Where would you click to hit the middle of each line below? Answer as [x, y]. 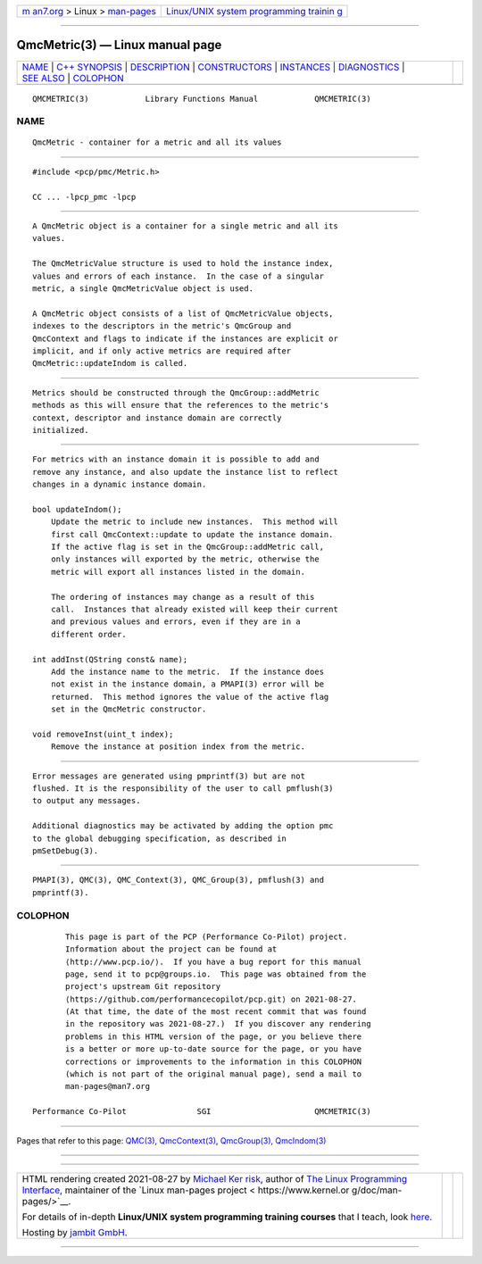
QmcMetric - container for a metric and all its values [157, 142]
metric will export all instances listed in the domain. [178, 572]
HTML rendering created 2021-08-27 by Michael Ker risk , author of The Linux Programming [215, 1178]
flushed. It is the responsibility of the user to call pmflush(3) [183, 789]
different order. [88, 634]
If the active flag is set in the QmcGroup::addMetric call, [187, 547]
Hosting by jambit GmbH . [75, 1232]
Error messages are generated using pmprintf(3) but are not [169, 776]
